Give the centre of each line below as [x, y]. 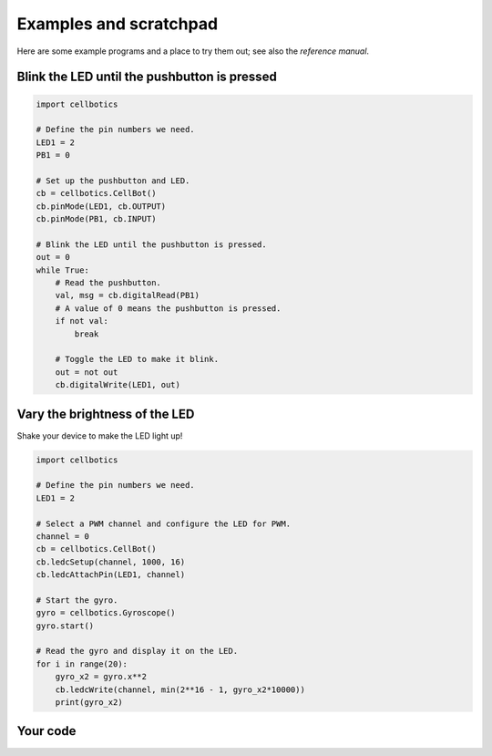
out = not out [87, 372]
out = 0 [53, 257]
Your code [46, 731]
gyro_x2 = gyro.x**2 [101, 677]
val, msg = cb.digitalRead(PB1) [128, 295]
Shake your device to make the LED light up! [100, 435]
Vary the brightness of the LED [106, 414]
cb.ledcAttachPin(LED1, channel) [111, 575]
